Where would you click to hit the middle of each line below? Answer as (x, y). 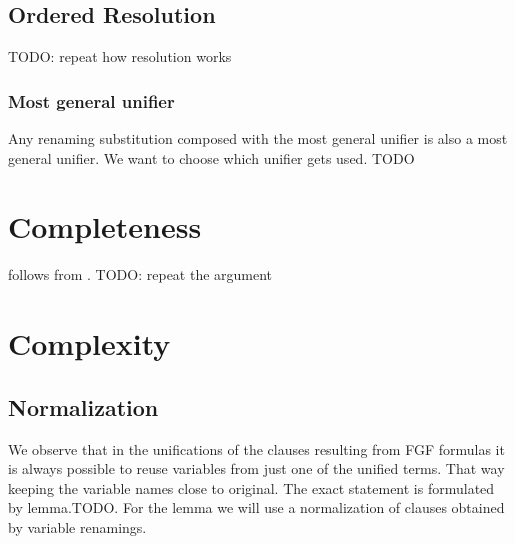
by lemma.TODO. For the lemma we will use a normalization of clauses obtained (256, 507)
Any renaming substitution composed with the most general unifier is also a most (258, 138)
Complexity (89, 343)
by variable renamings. (77, 526)
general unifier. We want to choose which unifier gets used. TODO (211, 157)
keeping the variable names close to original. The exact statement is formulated (251, 487)
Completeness (105, 226)
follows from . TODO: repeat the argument (140, 274)
